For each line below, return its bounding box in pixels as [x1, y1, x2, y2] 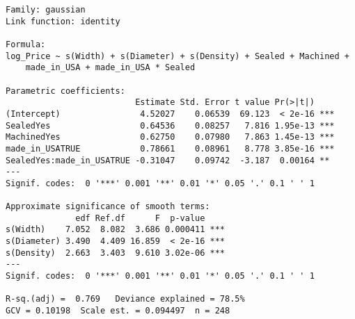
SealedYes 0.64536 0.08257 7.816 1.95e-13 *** [6, 120, 335, 131]
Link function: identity [6, 16, 120, 26]
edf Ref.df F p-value [75, 213, 205, 223]
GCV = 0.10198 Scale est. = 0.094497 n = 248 [6, 306, 230, 316]
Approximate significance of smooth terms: [6, 202, 210, 212]
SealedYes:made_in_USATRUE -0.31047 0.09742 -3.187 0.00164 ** [6, 155, 330, 165]
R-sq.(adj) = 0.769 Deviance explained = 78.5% [6, 294, 245, 304]
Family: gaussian [6, 5, 86, 15]
